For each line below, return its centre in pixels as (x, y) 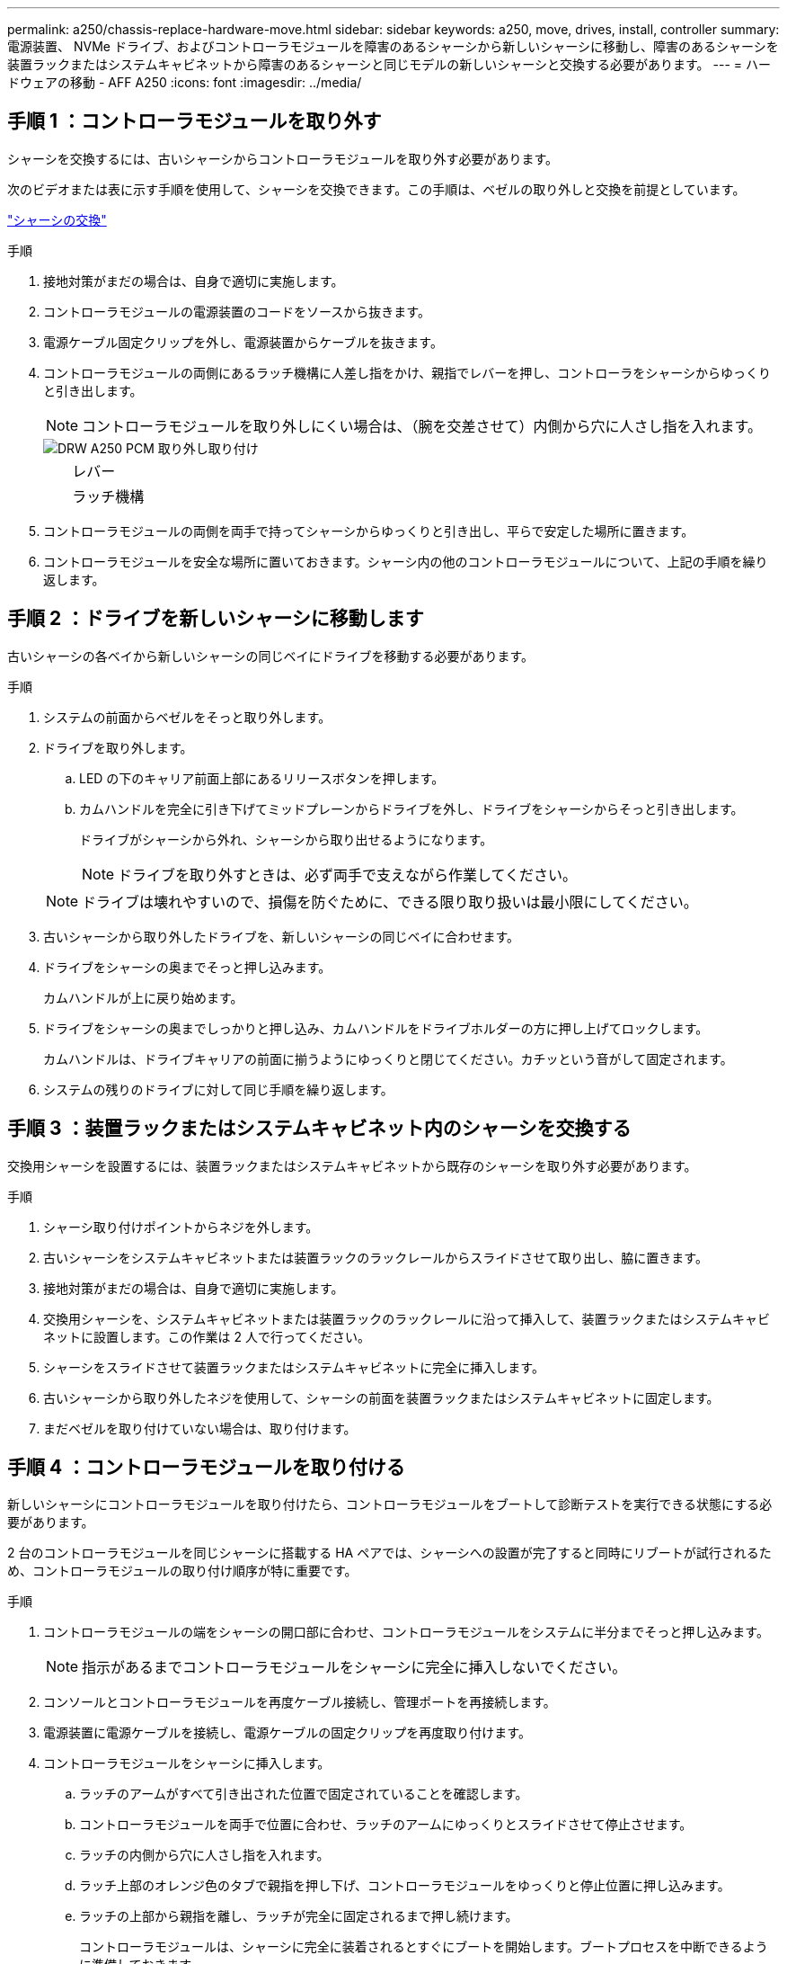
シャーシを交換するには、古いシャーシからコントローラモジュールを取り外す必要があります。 (283, 158)
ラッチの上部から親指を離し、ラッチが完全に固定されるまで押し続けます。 (299, 1916)
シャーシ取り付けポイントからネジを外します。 (181, 1227)
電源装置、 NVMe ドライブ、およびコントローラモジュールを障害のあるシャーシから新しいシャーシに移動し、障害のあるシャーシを (393, 46)
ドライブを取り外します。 (118, 747)
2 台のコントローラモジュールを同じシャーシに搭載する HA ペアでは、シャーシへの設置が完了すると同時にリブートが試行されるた (389, 1553)
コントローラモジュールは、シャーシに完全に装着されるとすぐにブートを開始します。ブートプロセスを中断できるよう (424, 1947)
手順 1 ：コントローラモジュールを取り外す (195, 121)
